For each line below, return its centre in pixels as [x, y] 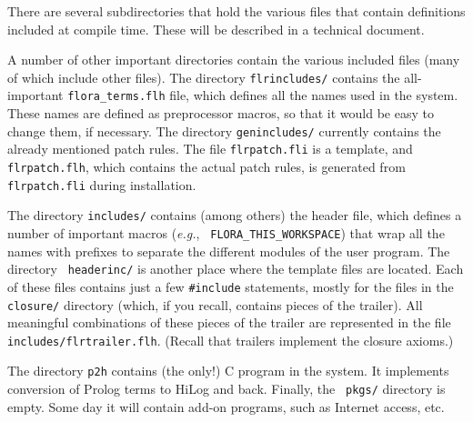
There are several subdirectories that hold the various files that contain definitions [236, 11]
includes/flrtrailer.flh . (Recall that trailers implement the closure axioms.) [231, 340]
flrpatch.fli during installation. [102, 184]
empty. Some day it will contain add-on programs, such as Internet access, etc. [226, 406]
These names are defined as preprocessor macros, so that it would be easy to [221, 113]
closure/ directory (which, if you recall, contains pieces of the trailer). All [215, 304]
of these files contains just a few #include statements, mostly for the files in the [231, 286]
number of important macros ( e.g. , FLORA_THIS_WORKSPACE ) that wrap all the [226, 232]
